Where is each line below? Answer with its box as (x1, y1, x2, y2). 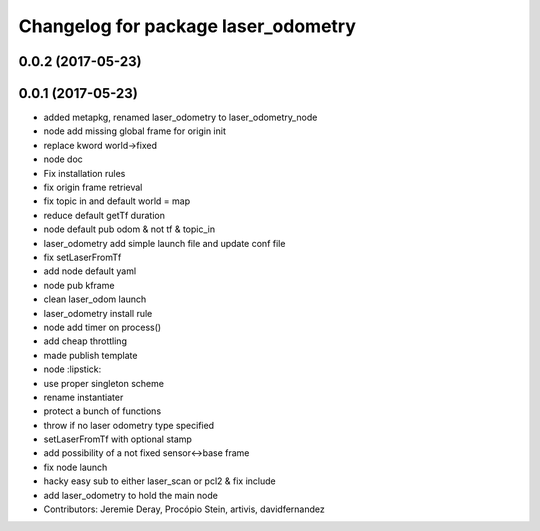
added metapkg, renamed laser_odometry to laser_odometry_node (43, 111, 318, 124)
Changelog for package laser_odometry (18, 15, 357, 37)
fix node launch (43, 461, 108, 473)
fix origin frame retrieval (43, 181, 143, 194)
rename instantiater (43, 391, 124, 403)
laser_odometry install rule (43, 307, 153, 319)
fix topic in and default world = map (43, 195, 190, 207)
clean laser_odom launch (43, 293, 147, 305)
